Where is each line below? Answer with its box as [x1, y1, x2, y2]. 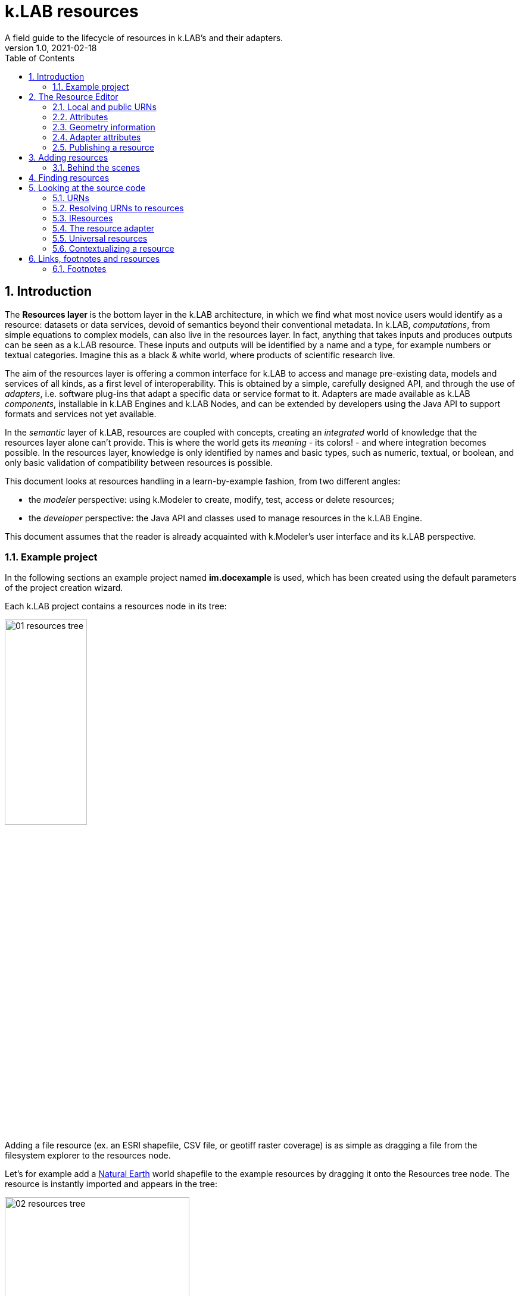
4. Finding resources [29, 172, 110, 183]
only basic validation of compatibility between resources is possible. [5, 457, 273, 468]
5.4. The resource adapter [52, 223, 155, 233]
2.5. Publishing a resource [52, 142, 154, 152]
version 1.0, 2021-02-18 [5, 42, 97, 53]
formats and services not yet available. [5, 408, 157, 419]
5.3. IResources [52, 212, 113, 223]
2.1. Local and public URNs [52, 101, 157, 112]
